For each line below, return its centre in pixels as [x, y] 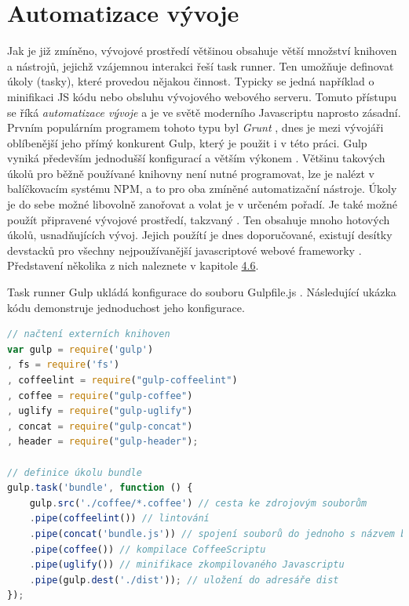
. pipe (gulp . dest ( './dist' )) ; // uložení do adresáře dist [184, 580]
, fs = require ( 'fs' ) [64, 365]
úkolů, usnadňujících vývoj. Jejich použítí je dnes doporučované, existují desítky [200, 235]
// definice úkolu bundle [75, 472]
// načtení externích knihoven [89, 334]
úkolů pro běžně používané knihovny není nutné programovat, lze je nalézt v [191, 173]
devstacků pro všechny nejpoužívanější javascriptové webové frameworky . [184, 250]
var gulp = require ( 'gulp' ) [80, 349]
